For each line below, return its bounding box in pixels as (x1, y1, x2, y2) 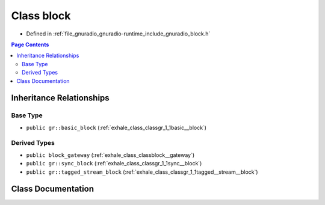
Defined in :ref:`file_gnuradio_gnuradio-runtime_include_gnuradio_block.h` (26, 30, 211, 37)
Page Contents (11, 41, 49, 48)
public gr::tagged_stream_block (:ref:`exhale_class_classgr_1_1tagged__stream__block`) (26, 168, 258, 176)
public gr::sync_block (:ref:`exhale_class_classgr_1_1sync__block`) (26, 160, 202, 167)
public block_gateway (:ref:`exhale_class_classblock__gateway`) (26, 151, 195, 159)
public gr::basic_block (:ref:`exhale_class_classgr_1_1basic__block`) (26, 124, 207, 131)
